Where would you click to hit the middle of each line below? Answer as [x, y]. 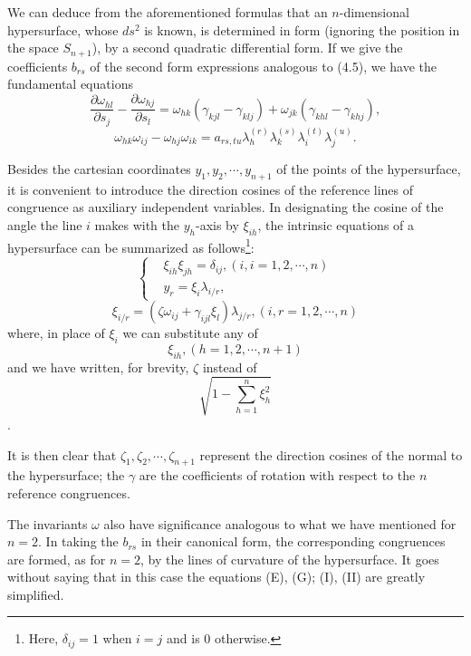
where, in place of [56, 333]
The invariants [48, 523]
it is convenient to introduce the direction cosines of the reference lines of [211, 189]
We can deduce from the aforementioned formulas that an [168, 12]
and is [183, 638]
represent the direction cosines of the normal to [331, 454]
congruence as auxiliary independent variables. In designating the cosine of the [226, 207]
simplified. [36, 594]
